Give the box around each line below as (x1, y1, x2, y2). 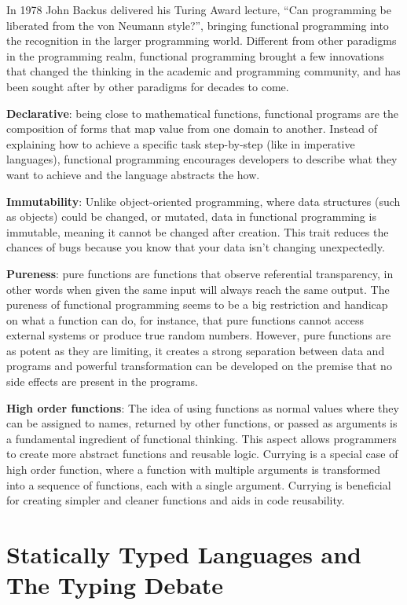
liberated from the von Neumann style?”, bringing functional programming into (6, 16, 389, 33)
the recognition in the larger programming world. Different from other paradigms (6, 32, 397, 49)
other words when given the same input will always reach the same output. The (6, 280, 390, 297)
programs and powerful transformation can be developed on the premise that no (6, 357, 392, 374)
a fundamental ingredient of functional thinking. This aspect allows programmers (6, 430, 397, 446)
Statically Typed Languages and (6, 538, 362, 570)
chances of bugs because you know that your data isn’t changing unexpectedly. (6, 239, 385, 255)
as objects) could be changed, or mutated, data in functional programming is (6, 208, 376, 225)
